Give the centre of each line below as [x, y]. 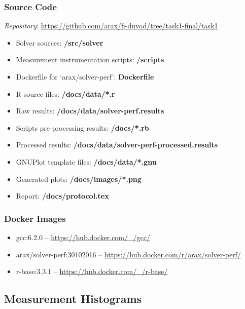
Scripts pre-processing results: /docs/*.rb [82, 127]
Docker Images [35, 218]
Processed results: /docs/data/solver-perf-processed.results [117, 145]
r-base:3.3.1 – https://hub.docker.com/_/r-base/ [92, 271]
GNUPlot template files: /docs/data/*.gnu [86, 161]
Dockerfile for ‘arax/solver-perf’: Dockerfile [85, 76]
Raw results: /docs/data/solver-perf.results [90, 111]
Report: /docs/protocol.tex [62, 196]
